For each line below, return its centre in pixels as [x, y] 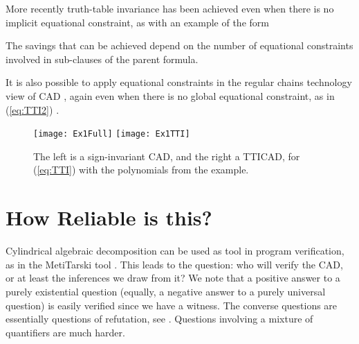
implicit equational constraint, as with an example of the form [137, 22]
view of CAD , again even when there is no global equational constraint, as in [170, 95]
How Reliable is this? [109, 217]
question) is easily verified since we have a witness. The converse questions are [172, 305]
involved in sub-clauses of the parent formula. [102, 59]
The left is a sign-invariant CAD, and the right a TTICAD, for [167, 156]
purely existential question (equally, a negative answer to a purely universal [166, 291]
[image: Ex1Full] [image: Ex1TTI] [112, 134]
